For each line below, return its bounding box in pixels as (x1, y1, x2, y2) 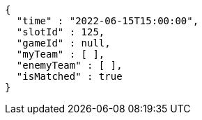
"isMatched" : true (16, 71, 123, 82)
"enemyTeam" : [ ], (16, 60, 123, 71)
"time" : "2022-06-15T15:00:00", (16, 15, 199, 26)
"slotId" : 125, (16, 26, 105, 37)
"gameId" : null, (16, 37, 111, 49)
